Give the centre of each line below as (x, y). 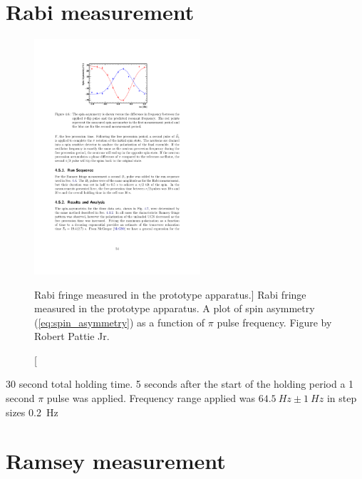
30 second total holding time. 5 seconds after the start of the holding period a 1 (180, 384)
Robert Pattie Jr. (72, 336)
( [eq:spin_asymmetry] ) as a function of (120, 322)
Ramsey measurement (116, 461)
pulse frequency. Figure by (274, 322)
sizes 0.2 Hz (32, 412)
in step (342, 398)
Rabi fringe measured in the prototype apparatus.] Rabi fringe (170, 294)
